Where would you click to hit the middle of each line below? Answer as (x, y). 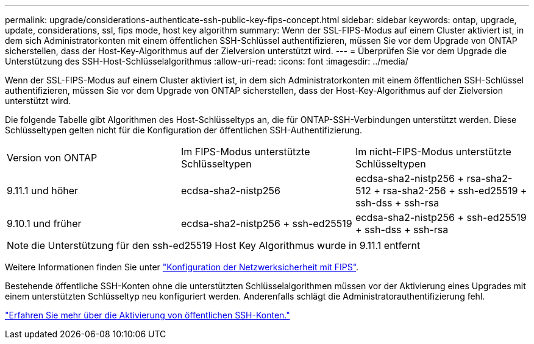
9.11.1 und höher (43, 191)
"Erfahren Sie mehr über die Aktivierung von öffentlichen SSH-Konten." (148, 315)
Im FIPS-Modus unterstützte (245, 152)
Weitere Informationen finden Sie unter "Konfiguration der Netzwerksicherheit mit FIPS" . (182, 267)
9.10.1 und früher (44, 223)
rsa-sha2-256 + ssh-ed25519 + (455, 191)
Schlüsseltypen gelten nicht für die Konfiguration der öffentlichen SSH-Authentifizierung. (184, 130)
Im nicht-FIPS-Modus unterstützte (433, 152)
